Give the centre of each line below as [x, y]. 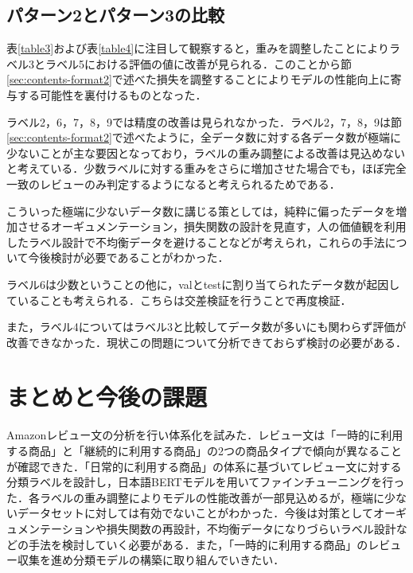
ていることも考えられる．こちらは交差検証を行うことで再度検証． [179, 300]
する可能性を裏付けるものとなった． [112, 94]
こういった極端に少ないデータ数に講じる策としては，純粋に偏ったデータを [201, 210]
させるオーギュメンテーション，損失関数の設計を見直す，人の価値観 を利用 [212, 226]
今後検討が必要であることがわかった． [129, 257]
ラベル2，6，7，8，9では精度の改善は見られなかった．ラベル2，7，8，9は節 [204, 121]
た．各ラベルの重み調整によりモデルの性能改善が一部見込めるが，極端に [195, 497]
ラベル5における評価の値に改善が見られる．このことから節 [198, 63]
